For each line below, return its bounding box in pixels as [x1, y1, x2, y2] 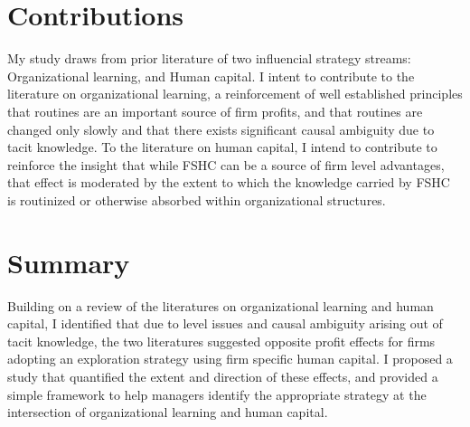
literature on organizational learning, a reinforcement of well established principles [7, 84, 463, 103]
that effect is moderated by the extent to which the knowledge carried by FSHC [7, 173, 450, 192]
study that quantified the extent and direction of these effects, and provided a [7, 366, 438, 385]
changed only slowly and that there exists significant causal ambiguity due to [7, 119, 435, 138]
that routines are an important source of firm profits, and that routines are [7, 101, 423, 120]
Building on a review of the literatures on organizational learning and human [7, 296, 434, 315]
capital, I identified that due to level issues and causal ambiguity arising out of [7, 314, 443, 333]
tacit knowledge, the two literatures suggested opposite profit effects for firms [7, 331, 436, 350]
